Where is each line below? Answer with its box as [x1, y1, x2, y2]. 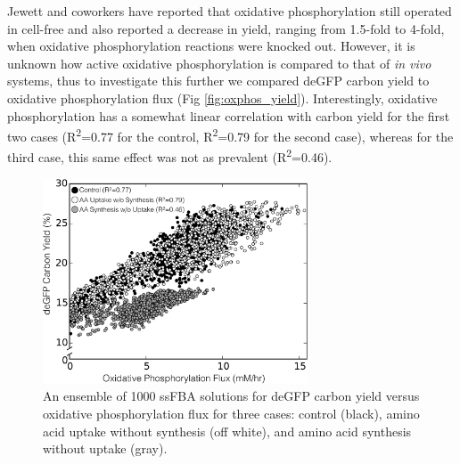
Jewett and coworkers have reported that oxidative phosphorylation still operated [7, 2, 452, 20]
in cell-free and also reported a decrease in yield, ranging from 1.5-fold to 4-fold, [7, 19, 445, 37]
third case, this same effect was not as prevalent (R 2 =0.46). [7, 145, 333, 167]
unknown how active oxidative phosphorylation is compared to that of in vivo [7, 53, 431, 72]
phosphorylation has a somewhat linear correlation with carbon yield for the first [7, 106, 450, 125]
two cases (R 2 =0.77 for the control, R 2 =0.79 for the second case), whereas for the [7, 125, 454, 145]
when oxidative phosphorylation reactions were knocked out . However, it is [7, 37, 415, 55]
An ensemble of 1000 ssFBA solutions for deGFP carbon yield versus [43, 387, 420, 405]
